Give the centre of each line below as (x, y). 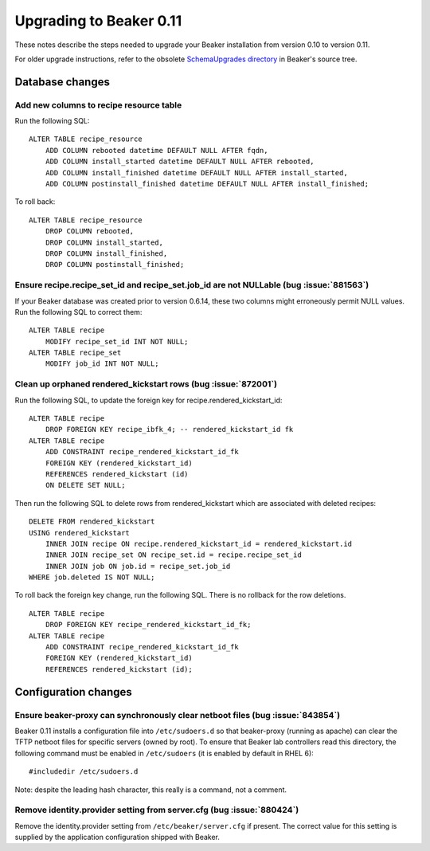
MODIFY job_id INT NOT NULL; (102, 364)
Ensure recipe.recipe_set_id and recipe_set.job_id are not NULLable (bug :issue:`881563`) (192, 285)
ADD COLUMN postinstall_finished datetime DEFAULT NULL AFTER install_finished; (207, 184)
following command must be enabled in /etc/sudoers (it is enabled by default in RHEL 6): (164, 753)
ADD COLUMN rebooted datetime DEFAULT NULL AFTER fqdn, (156, 150)
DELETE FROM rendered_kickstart (92, 522)
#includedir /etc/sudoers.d (84, 772)
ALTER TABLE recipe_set (75, 353)
